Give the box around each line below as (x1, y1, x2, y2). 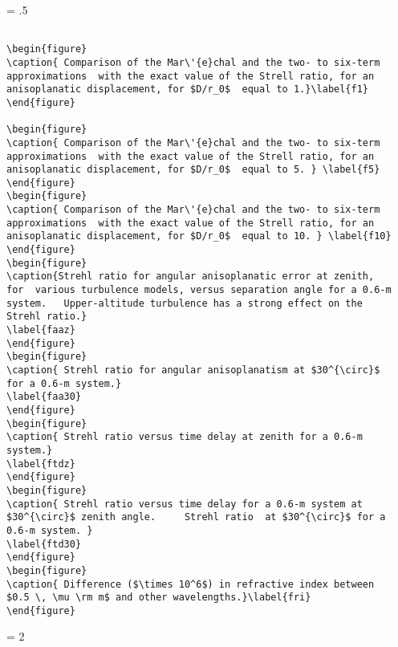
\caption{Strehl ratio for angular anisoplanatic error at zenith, (6, 271, 375, 283)
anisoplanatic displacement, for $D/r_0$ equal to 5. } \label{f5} (6, 164, 380, 176)
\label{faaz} (6, 324, 75, 336)
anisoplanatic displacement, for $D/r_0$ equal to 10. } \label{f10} (6, 230, 392, 242)
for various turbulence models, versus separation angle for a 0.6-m (6, 284, 392, 296)
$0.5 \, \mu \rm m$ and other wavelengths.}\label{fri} (6, 592, 311, 604)
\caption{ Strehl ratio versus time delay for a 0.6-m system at (6, 498, 363, 510)
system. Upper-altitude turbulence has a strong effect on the (6, 297, 363, 309)
